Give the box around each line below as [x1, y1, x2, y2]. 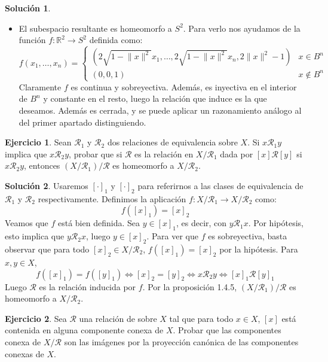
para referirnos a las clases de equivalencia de [137, 180, 304, 191]
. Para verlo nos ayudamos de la [183, 22, 301, 34]
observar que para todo [5, 242, 90, 255]
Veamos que [5, 217, 48, 229]
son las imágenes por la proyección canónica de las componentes [64, 335, 299, 348]
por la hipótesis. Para [219, 242, 298, 255]
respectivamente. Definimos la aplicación [38, 192, 186, 205]
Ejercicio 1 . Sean [5, 136, 72, 148]
